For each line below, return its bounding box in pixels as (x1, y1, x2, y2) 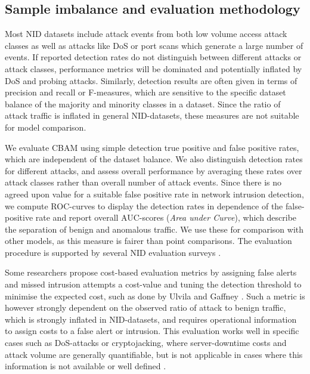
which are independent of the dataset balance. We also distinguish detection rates (5, 153, 303, 165)
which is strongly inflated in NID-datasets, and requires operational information (5, 313, 297, 325)
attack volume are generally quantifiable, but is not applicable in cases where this (5, 348, 303, 360)
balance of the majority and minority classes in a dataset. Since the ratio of (5, 97, 281, 110)
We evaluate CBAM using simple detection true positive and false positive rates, (5, 141, 299, 153)
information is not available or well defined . (5, 360, 166, 372)
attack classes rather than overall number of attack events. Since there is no (5, 176, 282, 188)
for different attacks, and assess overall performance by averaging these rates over (5, 164, 302, 177)
